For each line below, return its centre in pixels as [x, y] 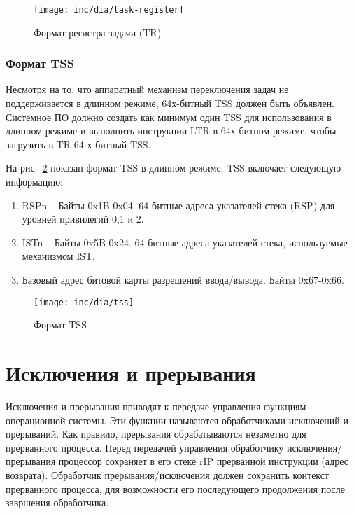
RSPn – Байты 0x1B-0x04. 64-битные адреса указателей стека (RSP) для [178, 205]
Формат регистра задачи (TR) [98, 32]
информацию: [35, 182]
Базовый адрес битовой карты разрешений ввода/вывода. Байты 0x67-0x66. [183, 279]
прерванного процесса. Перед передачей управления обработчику [145, 447]
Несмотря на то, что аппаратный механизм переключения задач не [147, 89]
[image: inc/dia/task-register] [109, 10]
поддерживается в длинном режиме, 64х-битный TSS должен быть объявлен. [170, 103]
